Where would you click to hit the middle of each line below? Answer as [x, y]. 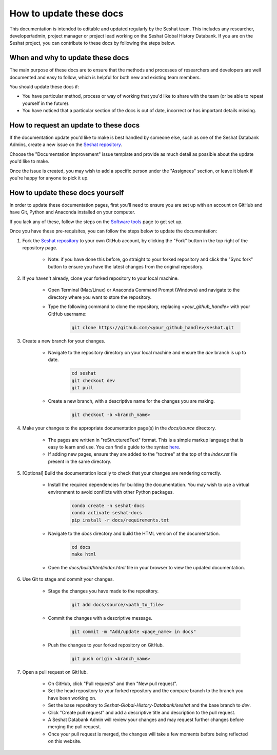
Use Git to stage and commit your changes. [68, 579]
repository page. [40, 247]
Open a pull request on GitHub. [55, 672]
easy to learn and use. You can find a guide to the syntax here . [114, 447]
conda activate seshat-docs [107, 513]
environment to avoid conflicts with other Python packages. [111, 492]
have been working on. [72, 698]
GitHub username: [67, 314]
